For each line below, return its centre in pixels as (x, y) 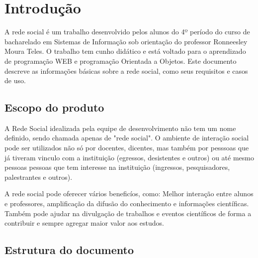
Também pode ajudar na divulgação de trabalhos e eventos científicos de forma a (128, 213)
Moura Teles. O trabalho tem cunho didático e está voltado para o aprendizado (125, 51)
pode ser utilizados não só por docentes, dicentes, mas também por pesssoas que (127, 148)
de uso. (15, 80)
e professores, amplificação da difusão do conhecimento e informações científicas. (127, 203)
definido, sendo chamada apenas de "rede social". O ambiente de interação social (127, 138)
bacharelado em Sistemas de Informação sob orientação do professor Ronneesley (126, 41)
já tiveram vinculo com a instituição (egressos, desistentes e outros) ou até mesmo (129, 157)
